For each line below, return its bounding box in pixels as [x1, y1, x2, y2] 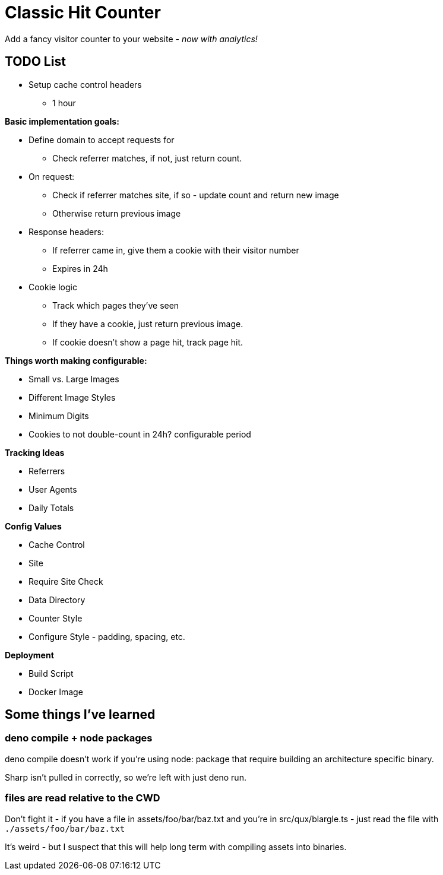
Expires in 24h [52, 263, 108, 274]
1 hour [52, 97, 76, 108]
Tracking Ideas [5, 447, 65, 458]
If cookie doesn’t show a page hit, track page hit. [52, 337, 243, 347]
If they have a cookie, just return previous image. [52, 318, 243, 329]
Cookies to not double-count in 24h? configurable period [29, 429, 251, 439]
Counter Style [29, 613, 83, 623]
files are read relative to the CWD [5, 792, 160, 804]
